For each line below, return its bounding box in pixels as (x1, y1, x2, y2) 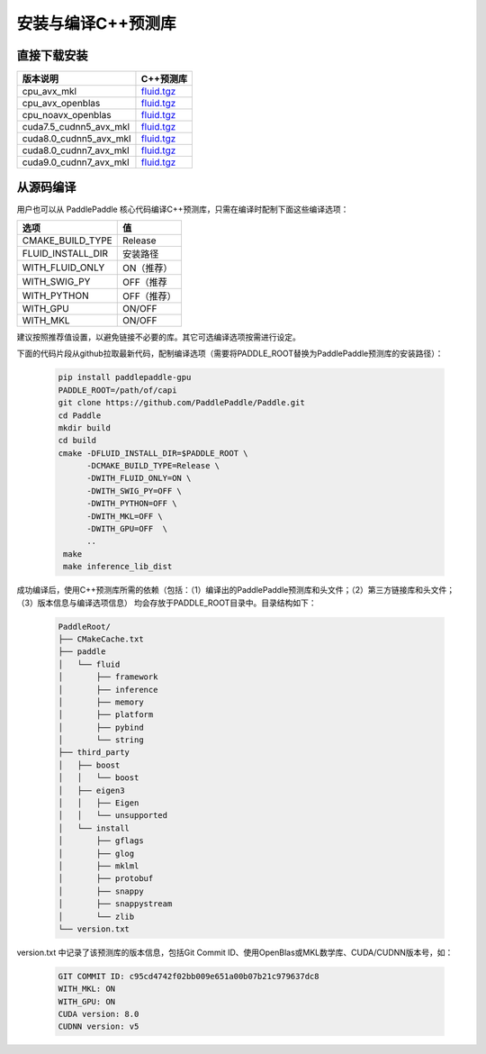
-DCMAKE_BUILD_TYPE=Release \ (86, 460, 220, 471)
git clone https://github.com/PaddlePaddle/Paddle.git (58, 397, 305, 408)
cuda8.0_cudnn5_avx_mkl (22, 132, 131, 145)
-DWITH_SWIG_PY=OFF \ (86, 486, 182, 495)
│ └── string (58, 735, 144, 745)
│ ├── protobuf (58, 874, 154, 884)
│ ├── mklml (58, 860, 139, 871)
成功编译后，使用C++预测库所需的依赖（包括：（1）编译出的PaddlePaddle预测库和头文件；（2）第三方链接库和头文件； (16, 585, 454, 595)
